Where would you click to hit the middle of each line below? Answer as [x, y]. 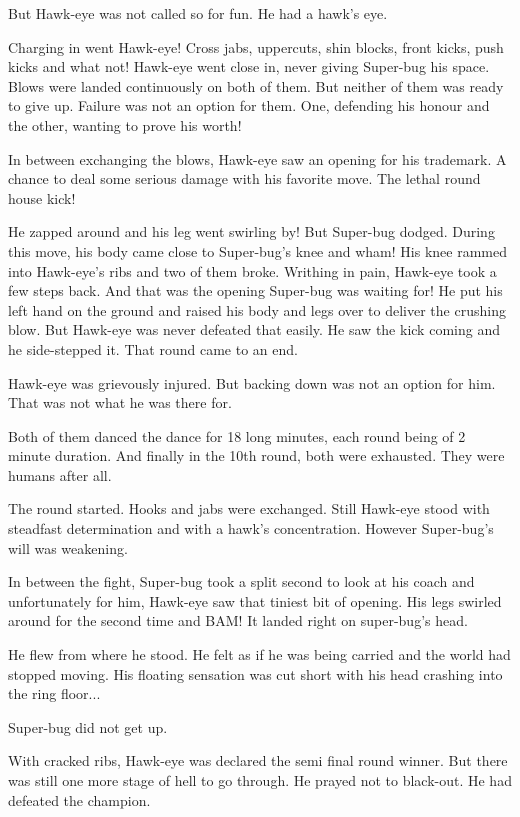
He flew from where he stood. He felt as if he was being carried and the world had [259, 654]
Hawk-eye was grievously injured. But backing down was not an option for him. [252, 382]
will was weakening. [68, 547]
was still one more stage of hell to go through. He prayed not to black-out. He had [260, 780]
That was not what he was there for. [120, 402]
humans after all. [60, 474]
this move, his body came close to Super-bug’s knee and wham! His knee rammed [257, 250]
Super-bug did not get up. [88, 726]
